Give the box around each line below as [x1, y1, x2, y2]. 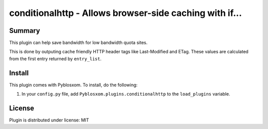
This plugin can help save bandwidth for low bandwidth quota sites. [9, 40, 148, 46]
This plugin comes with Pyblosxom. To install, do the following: [9, 82, 138, 88]
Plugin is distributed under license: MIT [9, 117, 89, 123]
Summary [9, 26, 40, 35]
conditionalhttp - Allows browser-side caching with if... [9, 7, 242, 18]
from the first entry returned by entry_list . [9, 55, 102, 62]
